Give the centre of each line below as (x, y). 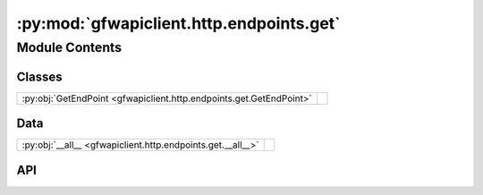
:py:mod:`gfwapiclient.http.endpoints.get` (178, 23)
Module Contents (69, 47)
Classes (39, 76)
